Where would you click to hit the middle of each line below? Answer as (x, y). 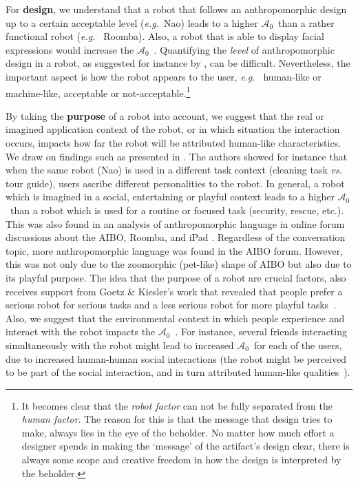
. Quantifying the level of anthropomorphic (244, 49)
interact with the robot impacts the (81, 332)
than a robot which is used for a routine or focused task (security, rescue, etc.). (177, 210)
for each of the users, (298, 345)
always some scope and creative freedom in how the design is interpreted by (181, 460)
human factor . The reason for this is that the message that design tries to (177, 419)
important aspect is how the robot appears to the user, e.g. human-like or (164, 76)
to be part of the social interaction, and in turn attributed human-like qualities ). (178, 372)
